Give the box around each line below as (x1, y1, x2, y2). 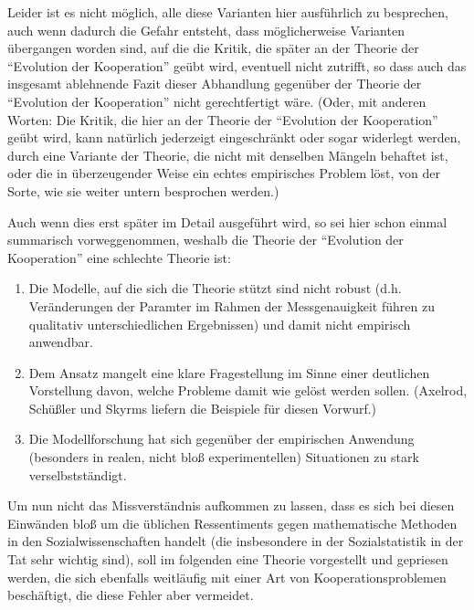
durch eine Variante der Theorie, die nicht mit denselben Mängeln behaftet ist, (7, 145, 448, 164)
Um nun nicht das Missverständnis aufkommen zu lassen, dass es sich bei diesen (7, 496, 455, 515)
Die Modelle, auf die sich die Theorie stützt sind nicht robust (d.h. (28, 279, 402, 298)
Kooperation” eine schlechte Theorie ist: (7, 247, 231, 267)
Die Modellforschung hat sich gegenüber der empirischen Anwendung (28, 429, 415, 448)
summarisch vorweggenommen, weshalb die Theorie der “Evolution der (7, 230, 404, 249)
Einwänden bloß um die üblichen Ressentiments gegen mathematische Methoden (7, 513, 458, 532)
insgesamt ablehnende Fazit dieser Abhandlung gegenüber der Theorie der (7, 74, 422, 93)
